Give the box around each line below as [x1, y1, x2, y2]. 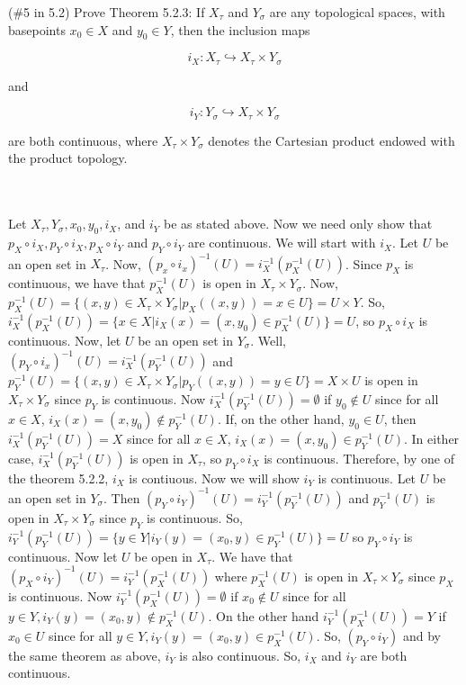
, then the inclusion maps [170, 20, 310, 39]
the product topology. [8, 149, 128, 167]
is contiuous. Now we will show [129, 468, 300, 487]
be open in [134, 546, 193, 565]
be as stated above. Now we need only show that [164, 214, 433, 233]
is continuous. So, [147, 508, 243, 527]
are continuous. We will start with [187, 233, 376, 252]
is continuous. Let [318, 468, 417, 487]
